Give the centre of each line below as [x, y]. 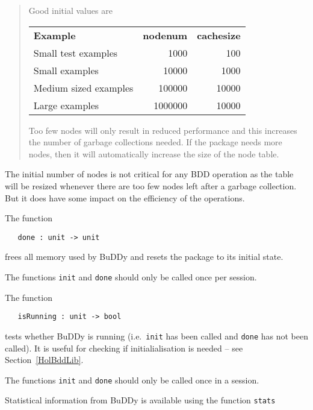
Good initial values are [70, 10]
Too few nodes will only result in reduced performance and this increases [163, 130]
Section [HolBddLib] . [44, 360]
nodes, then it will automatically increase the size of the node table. [154, 153]
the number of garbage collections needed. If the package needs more [155, 142]
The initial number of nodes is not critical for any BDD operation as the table [149, 174]
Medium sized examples [83, 87]
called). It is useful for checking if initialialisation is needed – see [124, 348]
